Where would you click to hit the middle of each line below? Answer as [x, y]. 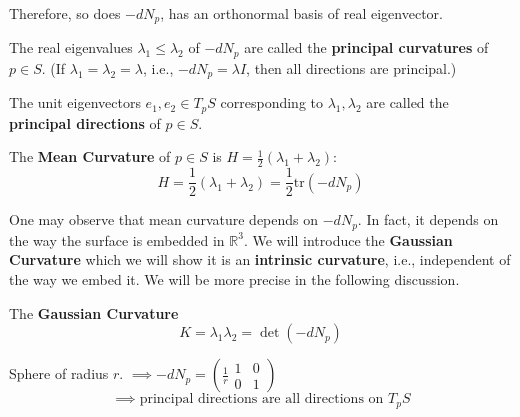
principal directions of [85, 122]
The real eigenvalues [71, 47]
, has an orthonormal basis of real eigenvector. [301, 13]
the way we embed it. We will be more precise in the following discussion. [234, 278]
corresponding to [271, 102]
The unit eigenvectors [75, 102]
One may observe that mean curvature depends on [164, 219]
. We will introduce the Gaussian [348, 239]
